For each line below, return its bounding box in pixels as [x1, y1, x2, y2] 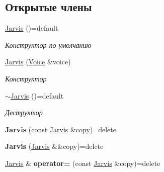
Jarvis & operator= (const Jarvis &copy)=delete [5, 157, 160, 168]
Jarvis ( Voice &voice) [5, 56, 71, 67]
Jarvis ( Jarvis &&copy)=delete [5, 141, 104, 151]
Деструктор [5, 107, 43, 118]
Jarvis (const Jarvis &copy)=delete [5, 124, 116, 134]
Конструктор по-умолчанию [5, 39, 92, 50]
